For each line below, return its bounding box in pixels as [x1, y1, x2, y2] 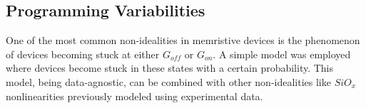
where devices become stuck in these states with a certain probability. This [6, 60, 334, 75]
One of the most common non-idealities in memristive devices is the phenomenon [6, 33, 360, 48]
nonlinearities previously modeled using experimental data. [6, 88, 263, 103]
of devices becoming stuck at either [6, 46, 160, 61]
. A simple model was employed [213, 46, 351, 61]
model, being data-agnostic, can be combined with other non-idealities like [6, 74, 331, 89]
